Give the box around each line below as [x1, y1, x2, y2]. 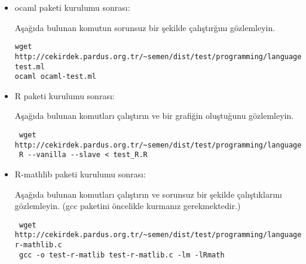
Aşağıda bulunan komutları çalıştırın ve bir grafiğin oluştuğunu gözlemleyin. [14, 109, 294, 122]
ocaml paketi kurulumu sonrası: [14, 1, 130, 13]
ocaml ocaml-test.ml [14, 72, 96, 81]
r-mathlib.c [14, 241, 62, 250]
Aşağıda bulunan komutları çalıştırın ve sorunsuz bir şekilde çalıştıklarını [14, 188, 282, 200]
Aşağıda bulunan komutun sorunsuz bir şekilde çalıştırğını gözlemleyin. [14, 21, 276, 33]
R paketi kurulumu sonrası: [14, 89, 115, 102]
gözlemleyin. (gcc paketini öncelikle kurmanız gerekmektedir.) [14, 199, 241, 212]
